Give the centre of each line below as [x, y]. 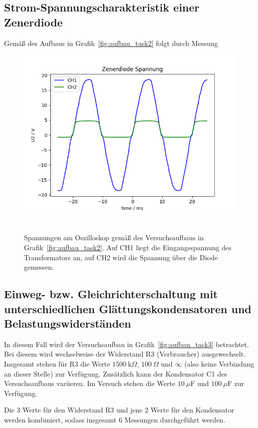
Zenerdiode [33, 22]
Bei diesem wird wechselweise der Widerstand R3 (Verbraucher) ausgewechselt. [125, 354]
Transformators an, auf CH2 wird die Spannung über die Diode [121, 257]
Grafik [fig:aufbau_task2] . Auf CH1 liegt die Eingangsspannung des [128, 247]
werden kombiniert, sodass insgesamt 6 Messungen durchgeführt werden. [115, 419]
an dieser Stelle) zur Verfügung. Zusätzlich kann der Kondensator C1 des [116, 373]
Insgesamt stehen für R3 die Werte [57, 363]
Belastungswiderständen [68, 323]
